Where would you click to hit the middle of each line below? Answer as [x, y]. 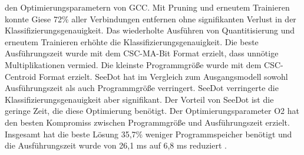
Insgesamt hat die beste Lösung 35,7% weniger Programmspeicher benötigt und [148, 134]
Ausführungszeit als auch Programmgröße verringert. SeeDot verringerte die [142, 88]
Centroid [21, 76]
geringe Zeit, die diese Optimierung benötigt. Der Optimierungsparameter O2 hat [152, 111]
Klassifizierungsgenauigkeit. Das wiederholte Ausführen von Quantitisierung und [150, 30]
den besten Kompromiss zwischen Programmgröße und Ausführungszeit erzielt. [147, 122]
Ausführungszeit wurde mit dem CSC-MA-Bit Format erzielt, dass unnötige [142, 53]
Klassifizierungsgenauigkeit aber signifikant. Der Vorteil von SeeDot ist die [139, 99]
